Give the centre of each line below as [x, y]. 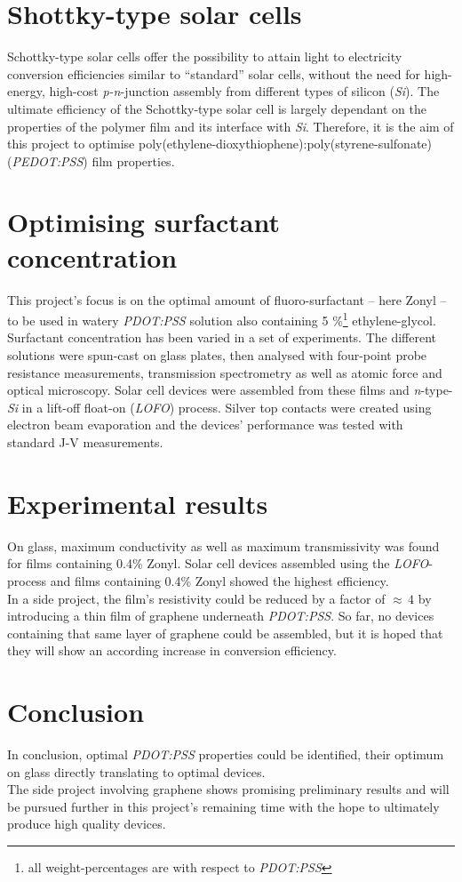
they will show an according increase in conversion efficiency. [172, 650]
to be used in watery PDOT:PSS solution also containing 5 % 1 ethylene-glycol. [222, 319]
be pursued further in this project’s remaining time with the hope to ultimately [223, 806]
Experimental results [138, 503]
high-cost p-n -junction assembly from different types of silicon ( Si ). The [244, 91]
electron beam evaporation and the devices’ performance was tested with [205, 425]
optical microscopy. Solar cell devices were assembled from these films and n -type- [230, 390]
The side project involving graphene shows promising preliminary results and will [228, 789]
